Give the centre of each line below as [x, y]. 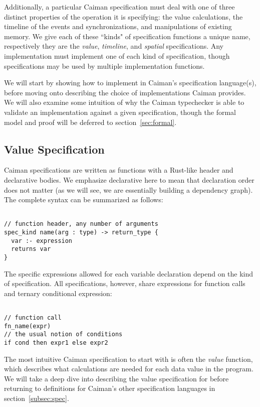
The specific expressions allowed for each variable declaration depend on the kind [129, 273]
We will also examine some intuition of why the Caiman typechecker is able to [124, 102]
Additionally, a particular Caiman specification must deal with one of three [119, 7]
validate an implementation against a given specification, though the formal [120, 112]
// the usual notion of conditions [63, 334]
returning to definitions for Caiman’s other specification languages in [110, 388]
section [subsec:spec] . [37, 398]
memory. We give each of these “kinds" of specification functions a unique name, [127, 36]
